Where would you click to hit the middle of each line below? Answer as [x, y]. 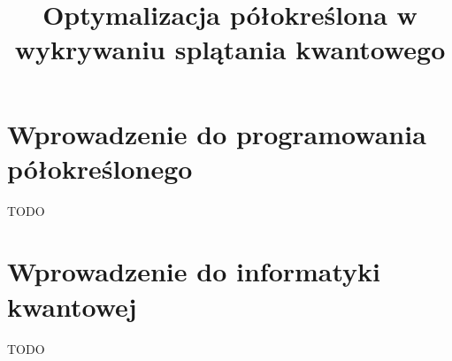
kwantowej [72, 306]
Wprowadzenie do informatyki [194, 271]
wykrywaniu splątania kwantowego [230, 49]
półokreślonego [100, 168]
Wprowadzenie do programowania [217, 133]
